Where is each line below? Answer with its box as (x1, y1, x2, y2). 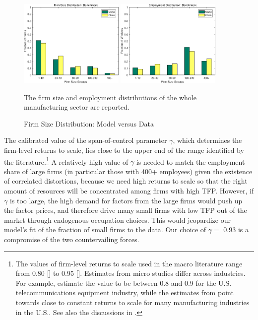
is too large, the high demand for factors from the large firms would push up (9, 195, 243, 205)
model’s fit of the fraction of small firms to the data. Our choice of (4, 224, 206, 235)
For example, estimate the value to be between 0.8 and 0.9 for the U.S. (15, 277, 232, 288)
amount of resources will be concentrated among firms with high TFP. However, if (4, 185, 254, 195)
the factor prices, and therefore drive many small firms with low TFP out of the (4, 205, 247, 215)
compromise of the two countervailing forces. (4, 234, 139, 244)
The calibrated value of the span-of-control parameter (4, 135, 167, 145)
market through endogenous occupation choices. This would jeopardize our (4, 214, 231, 225)
